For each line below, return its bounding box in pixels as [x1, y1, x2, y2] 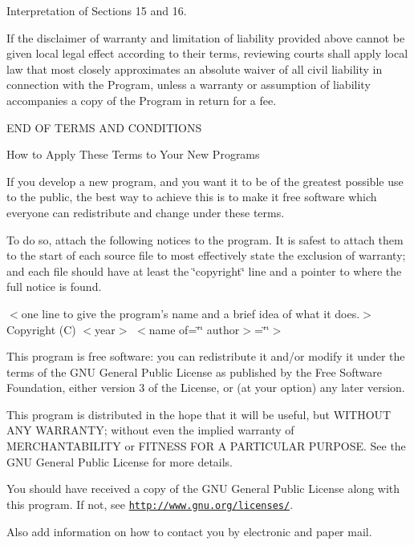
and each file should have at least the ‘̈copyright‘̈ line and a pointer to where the [6, 262, 402, 279]
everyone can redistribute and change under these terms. [6, 204, 285, 220]
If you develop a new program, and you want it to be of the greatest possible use [6, 172, 404, 189]
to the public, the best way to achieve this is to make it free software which [6, 188, 377, 205]
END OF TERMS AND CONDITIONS [6, 119, 202, 135]
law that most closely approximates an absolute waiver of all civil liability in [6, 60, 383, 77]
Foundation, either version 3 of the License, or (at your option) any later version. [6, 379, 405, 396]
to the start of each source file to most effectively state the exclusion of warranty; [6, 247, 406, 264]
